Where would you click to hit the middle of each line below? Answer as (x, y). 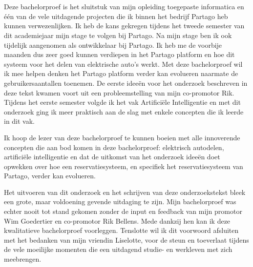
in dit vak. (20, 121)
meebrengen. (23, 259)
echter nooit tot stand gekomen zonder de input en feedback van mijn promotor (123, 211)
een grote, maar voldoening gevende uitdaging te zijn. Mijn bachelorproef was (120, 201)
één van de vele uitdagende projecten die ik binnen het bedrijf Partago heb (116, 16)
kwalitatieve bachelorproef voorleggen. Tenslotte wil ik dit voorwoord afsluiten (121, 230)
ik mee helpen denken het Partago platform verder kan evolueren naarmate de (121, 73)
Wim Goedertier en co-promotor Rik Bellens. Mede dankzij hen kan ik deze (117, 220)
